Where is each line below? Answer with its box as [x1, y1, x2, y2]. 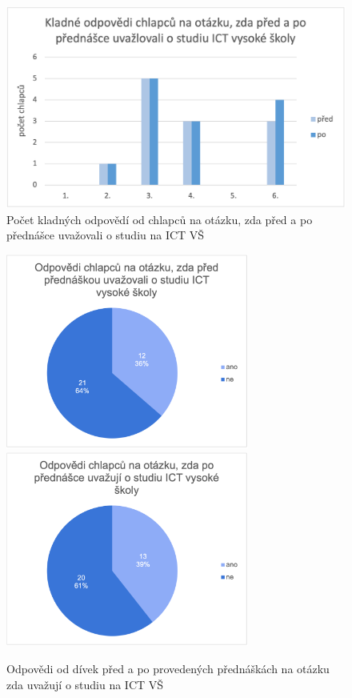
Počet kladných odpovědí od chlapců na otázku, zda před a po [6, 211, 313, 227]
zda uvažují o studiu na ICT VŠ [6, 676, 164, 692]
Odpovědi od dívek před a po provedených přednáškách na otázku [6, 660, 330, 676]
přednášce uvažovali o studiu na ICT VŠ [6, 227, 205, 243]
